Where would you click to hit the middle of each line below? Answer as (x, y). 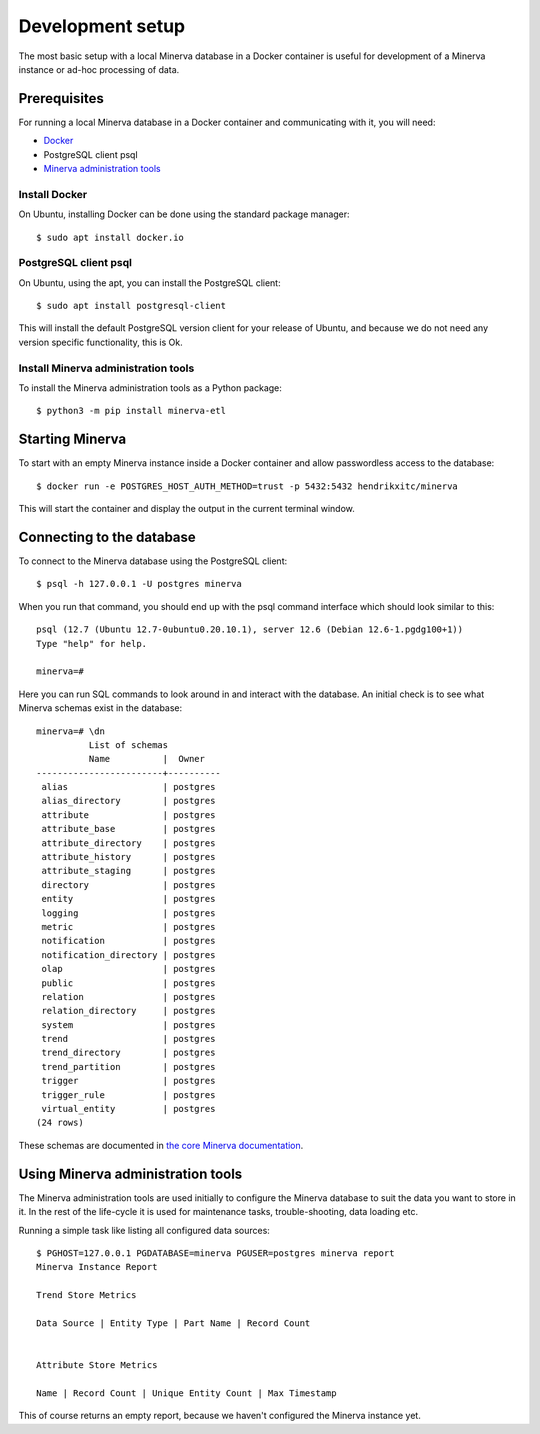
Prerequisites (61, 98)
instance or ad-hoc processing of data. (99, 69)
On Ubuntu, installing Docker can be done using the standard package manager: (184, 214)
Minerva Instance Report (97, 1267)
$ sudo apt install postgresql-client (131, 306)
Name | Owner (146, 759)
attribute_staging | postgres (128, 871)
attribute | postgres (128, 814)
